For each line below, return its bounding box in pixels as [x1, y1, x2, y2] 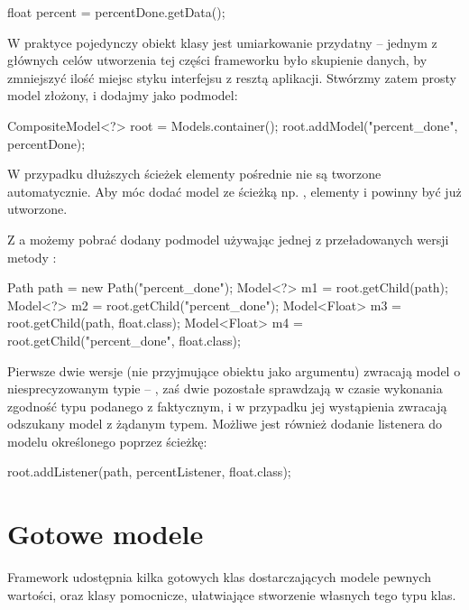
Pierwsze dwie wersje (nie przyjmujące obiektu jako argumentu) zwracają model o [7, 361, 461, 380]
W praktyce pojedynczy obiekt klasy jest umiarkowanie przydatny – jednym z [7, 32, 437, 51]
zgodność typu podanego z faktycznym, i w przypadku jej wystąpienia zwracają [7, 396, 447, 415]
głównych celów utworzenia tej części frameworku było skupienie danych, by [7, 51, 428, 69]
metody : [7, 247, 57, 266]
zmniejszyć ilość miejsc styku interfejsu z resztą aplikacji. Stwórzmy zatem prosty [7, 68, 457, 87]
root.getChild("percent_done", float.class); [7, 330, 241, 349]
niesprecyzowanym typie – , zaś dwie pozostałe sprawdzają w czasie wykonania [7, 379, 443, 398]
